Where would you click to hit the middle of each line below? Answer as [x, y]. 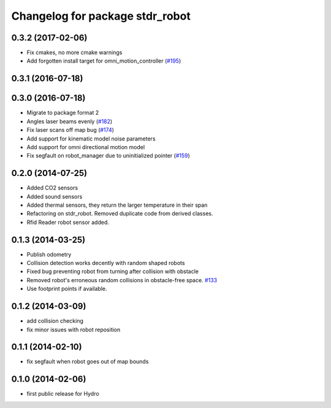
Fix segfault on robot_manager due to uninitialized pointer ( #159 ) [108, 156]
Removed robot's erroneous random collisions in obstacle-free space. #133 [122, 280]
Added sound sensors [55, 196]
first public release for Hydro [63, 394]
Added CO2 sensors [52, 188]
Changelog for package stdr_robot [101, 16]
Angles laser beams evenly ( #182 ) [70, 121]
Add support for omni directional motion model [86, 147]
